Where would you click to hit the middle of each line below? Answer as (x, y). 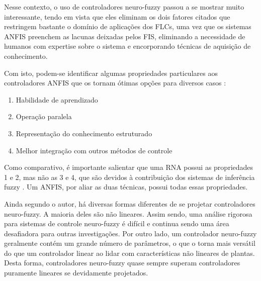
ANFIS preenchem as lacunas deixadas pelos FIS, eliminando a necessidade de (125, 36)
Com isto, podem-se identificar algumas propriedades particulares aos (111, 73)
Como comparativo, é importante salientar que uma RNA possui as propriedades (129, 167)
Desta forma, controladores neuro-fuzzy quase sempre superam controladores (122, 263)
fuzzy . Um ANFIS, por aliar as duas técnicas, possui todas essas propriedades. (126, 187)
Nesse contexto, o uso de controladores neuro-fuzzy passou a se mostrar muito (124, 7)
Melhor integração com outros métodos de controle (94, 150)
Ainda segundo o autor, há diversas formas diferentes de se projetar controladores (130, 203)
